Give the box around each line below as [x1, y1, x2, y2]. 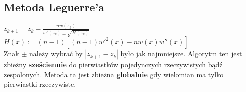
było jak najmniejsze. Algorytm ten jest [120, 48, 242, 59]
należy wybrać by [29, 48, 83, 59]
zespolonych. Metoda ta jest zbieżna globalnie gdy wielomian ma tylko [4, 69, 224, 79]
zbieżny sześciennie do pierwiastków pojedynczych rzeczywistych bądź [4, 59, 223, 70]
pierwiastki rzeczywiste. [4, 79, 76, 89]
